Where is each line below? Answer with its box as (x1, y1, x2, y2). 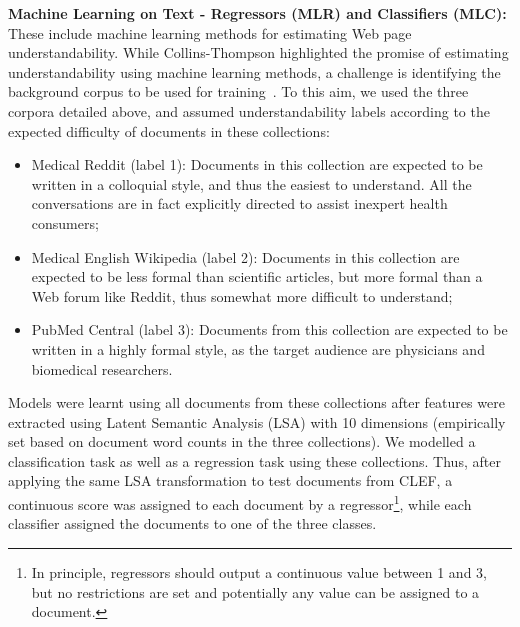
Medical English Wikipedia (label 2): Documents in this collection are (31, 246, 460, 267)
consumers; (31, 212, 99, 233)
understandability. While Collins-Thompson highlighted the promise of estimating (8, 42, 509, 63)
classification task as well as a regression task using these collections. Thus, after (8, 450, 501, 471)
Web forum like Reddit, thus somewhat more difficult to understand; (31, 285, 453, 306)
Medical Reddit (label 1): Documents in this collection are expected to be (31, 154, 483, 175)
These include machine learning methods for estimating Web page (8, 22, 412, 43)
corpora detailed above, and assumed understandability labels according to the (8, 100, 490, 121)
